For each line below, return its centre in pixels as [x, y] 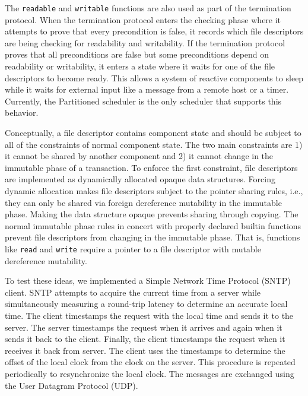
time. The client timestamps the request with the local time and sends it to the [149, 315]
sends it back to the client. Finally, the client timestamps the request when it [145, 339]
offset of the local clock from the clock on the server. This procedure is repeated [150, 362]
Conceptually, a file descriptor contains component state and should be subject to [153, 132]
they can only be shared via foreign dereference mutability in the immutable [143, 202]
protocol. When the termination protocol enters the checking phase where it [143, 19]
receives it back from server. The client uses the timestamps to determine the [145, 350]
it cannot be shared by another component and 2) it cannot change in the [139, 156]
